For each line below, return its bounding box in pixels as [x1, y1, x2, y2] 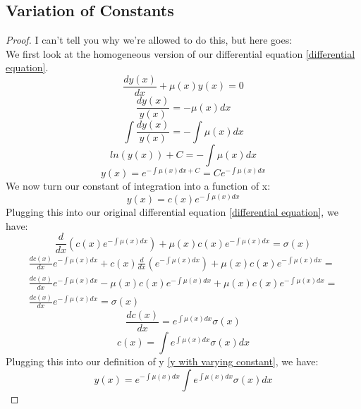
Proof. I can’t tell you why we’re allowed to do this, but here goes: [6, 32, 293, 47]
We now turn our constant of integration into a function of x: [6, 178, 271, 193]
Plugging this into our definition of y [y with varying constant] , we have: [6, 353, 319, 368]
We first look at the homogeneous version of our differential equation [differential [6, 46, 355, 61]
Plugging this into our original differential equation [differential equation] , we [6, 204, 338, 219]
